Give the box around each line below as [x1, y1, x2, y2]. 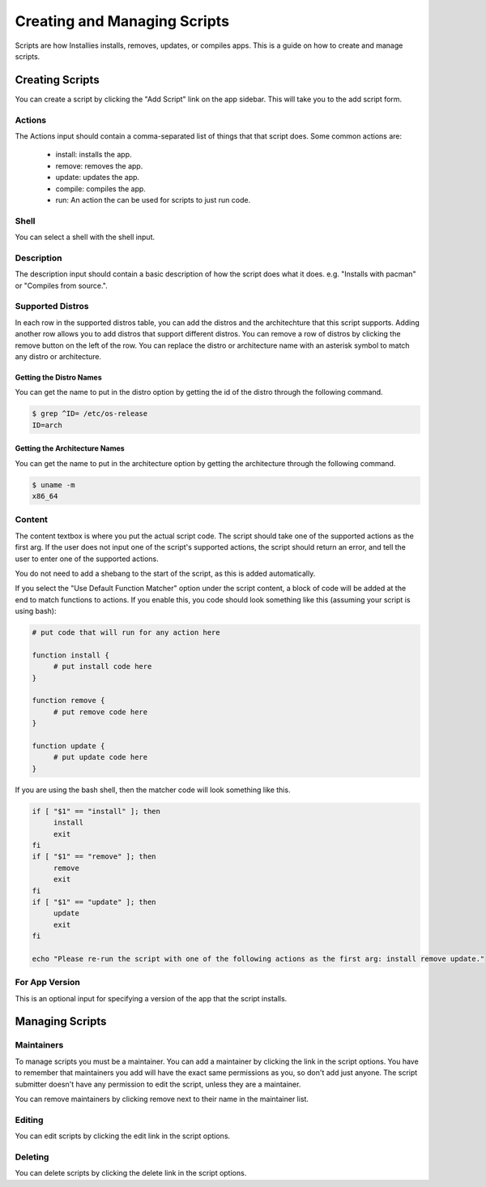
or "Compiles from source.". [15, 281, 109, 290]
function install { [32, 650, 109, 660]
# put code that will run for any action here [32, 628, 220, 637]
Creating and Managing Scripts [15, 12, 230, 30]
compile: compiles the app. [55, 183, 146, 194]
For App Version [15, 977, 80, 988]
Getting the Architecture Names [15, 444, 125, 453]
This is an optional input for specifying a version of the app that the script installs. [15, 993, 288, 1003]
